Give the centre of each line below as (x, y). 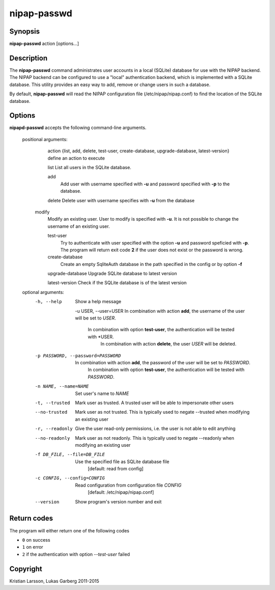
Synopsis (25, 31)
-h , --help (48, 302)
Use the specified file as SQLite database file (122, 462)
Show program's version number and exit (118, 501)
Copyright (26, 569)
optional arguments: (43, 292)
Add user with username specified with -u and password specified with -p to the (145, 184)
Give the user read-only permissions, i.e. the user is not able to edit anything (155, 428)
